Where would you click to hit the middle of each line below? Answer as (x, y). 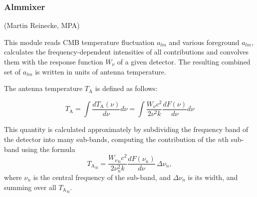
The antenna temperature (43, 88)
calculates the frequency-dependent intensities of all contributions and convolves (127, 52)
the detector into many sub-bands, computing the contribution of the (110, 139)
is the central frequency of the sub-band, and (102, 177)
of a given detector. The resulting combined (184, 61)
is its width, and (213, 177)
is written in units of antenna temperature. (101, 71)
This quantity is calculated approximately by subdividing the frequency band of (126, 129)
